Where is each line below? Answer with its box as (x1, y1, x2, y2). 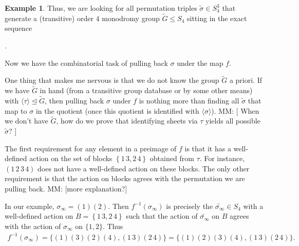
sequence (5, 23, 32, 33)
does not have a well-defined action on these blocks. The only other (38, 163, 250, 173)
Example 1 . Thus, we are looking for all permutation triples (5, 3, 197, 13)
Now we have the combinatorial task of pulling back (5, 57, 168, 68)
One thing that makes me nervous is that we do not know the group (5, 75, 219, 85)
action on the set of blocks (29, 153, 113, 164)
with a (243, 200, 264, 211)
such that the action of (126, 210, 198, 221)
